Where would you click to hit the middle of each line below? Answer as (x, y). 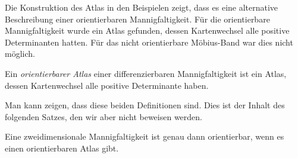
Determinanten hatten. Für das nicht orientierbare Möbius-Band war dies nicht (149, 42)
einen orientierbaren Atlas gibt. (62, 148)
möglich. (20, 54)
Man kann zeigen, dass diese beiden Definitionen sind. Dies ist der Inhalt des (145, 105)
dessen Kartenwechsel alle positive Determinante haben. (107, 85)
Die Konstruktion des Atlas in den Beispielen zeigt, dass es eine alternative (142, 7)
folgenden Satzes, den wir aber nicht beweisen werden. (103, 116)
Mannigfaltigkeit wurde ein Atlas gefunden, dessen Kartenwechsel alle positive (147, 30)
